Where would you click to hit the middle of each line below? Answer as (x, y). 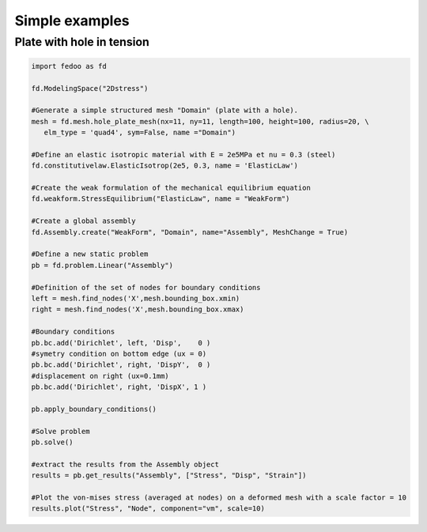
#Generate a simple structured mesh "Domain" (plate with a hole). (165, 110)
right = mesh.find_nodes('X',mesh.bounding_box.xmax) (138, 309)
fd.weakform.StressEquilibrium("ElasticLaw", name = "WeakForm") (161, 199)
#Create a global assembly (83, 221)
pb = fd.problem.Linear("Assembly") (102, 265)
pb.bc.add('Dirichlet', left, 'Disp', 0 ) (121, 343)
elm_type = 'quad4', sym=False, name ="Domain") (140, 133)
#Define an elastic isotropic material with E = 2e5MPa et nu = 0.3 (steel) (183, 155)
